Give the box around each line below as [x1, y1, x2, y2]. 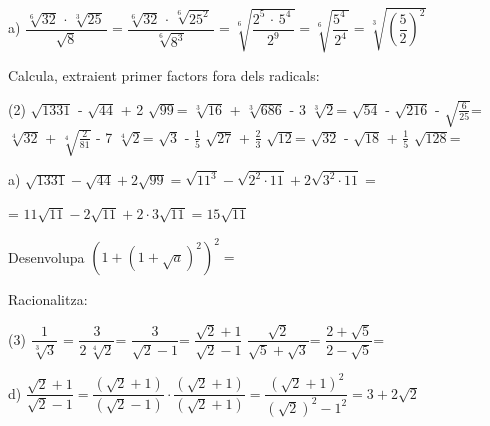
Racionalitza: [8, 289, 88, 310]
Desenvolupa [8, 246, 85, 267]
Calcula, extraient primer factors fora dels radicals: [8, 65, 320, 86]
